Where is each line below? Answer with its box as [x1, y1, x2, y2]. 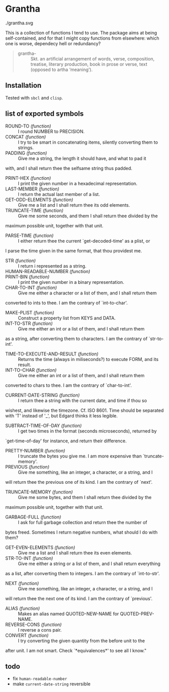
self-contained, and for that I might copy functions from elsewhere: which [5, 35, 160, 41]
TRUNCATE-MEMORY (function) [5, 488, 73, 495]
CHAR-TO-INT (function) [5, 284, 57, 290]
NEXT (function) [5, 580, 39, 586]
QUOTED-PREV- [120, 610, 154, 617]
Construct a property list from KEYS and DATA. [18, 315, 116, 321]
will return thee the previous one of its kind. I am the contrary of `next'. [5, 479, 153, 485]
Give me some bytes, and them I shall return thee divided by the [18, 494, 152, 500]
